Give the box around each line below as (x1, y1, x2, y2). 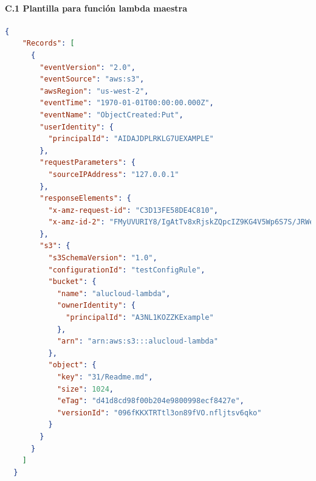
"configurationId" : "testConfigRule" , (48, 265, 205, 274)
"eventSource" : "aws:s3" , (39, 75, 145, 84)
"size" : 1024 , (57, 384, 114, 393)
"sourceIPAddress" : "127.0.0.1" (48, 170, 179, 179)
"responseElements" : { (39, 194, 131, 203)
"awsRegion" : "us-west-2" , (39, 86, 149, 95)
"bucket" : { (48, 277, 97, 286)
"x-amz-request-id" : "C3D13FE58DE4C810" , (48, 206, 218, 215)
